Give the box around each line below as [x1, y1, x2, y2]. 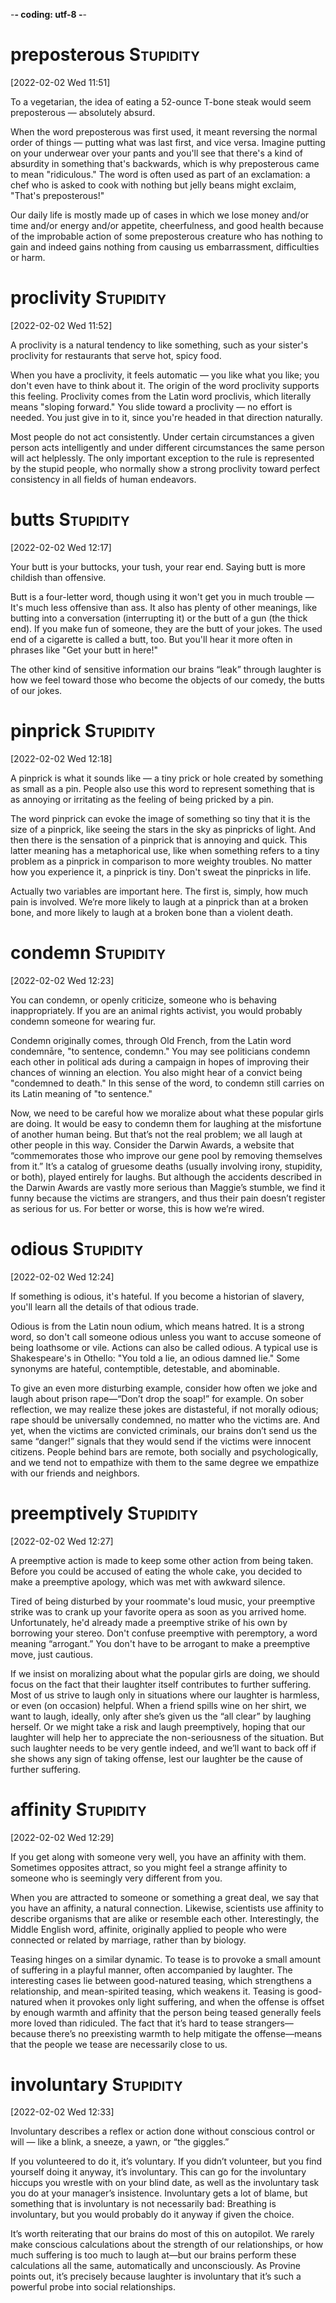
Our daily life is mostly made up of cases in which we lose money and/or [10, 209, 310, 221]
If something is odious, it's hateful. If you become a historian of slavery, [10, 1290, 305, 1302]
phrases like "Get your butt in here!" [10, 644, 158, 656]
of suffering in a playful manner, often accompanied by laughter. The [10, 1964, 293, 1976]
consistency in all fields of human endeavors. [10, 473, 197, 485]
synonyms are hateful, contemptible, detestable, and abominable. [10, 1362, 280, 1374]
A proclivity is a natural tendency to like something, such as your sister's [10, 339, 309, 351]
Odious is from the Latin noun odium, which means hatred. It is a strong [10, 1320, 305, 1332]
